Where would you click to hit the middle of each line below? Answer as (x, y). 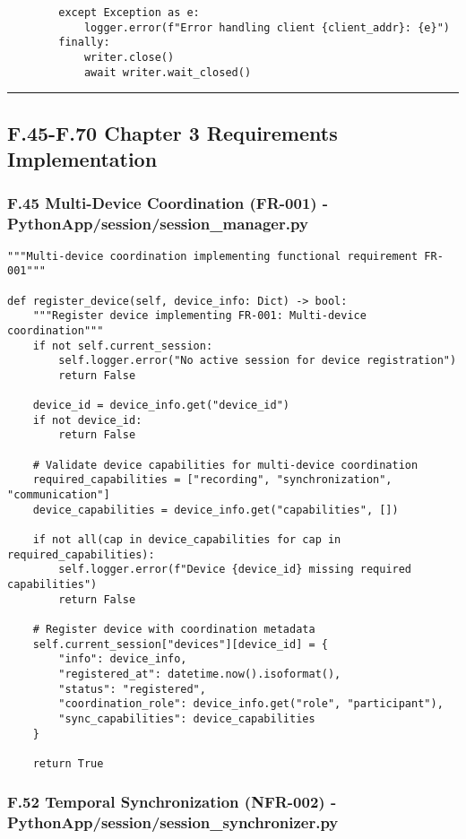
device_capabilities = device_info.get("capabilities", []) (216, 510)
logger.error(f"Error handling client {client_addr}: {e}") (267, 27)
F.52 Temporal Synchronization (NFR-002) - (172, 802)
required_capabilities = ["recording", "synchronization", (212, 480)
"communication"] (59, 495)
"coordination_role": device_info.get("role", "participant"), (251, 704)
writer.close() (129, 57)
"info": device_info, (123, 659)
